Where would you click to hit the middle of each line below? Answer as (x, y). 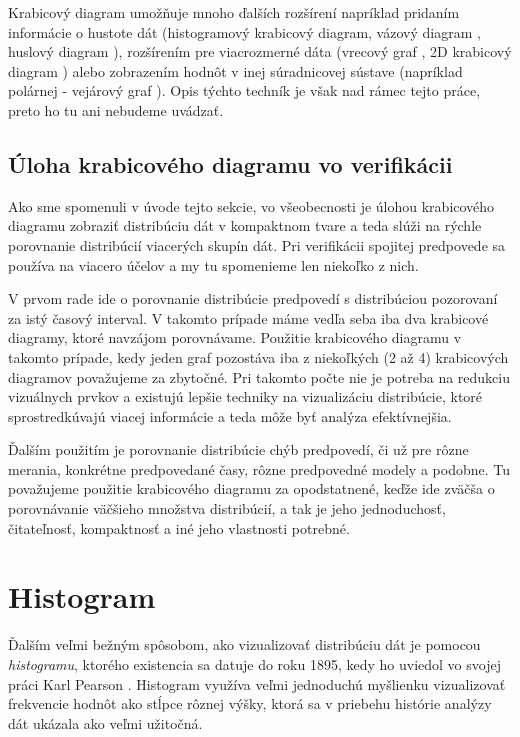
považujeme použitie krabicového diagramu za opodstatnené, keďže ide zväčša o (251, 488)
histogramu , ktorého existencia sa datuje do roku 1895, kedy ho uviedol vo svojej (254, 663)
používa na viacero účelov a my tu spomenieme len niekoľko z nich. (213, 264)
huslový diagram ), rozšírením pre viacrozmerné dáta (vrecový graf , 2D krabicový (260, 51)
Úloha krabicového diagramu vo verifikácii (230, 163)
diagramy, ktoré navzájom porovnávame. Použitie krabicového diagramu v (235, 337)
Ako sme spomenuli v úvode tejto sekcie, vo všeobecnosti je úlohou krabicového (251, 205)
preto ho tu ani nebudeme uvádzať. (116, 109)
